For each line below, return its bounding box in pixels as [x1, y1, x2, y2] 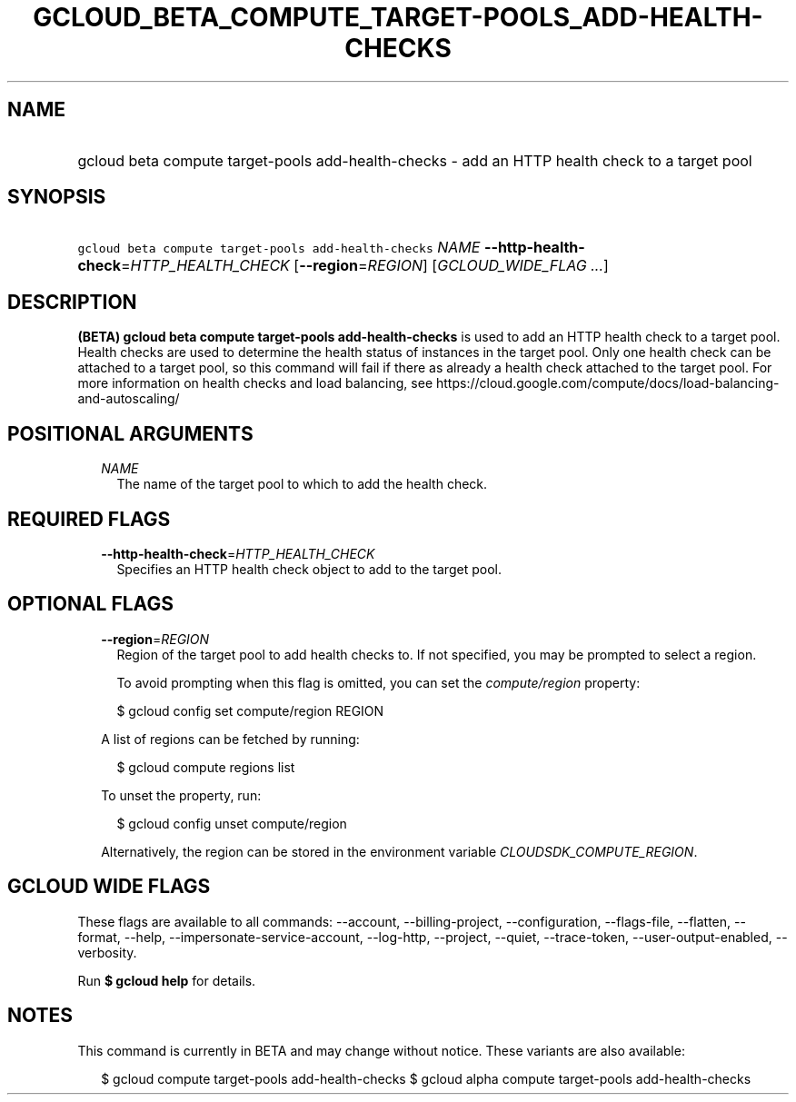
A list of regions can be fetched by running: [101, 730, 360, 747]
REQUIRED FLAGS [7, 507, 171, 531]
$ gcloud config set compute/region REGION [116, 702, 384, 719]
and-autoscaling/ [77, 391, 180, 407]
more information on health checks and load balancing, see [77, 375, 433, 392]
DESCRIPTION [7, 290, 137, 313]
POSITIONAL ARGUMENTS [7, 422, 254, 445]
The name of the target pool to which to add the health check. [116, 476, 488, 492]
